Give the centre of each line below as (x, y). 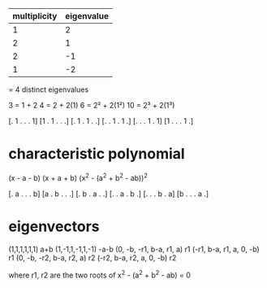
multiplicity (35, 16)
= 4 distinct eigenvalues (49, 89)
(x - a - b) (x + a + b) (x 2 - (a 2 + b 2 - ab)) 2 (78, 177)
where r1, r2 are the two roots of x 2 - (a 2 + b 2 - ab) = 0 (99, 274)
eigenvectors (54, 226)
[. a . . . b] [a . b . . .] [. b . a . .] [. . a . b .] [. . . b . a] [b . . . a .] (109, 194)
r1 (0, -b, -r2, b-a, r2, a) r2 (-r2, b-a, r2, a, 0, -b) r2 (93, 257)
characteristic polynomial (97, 154)
